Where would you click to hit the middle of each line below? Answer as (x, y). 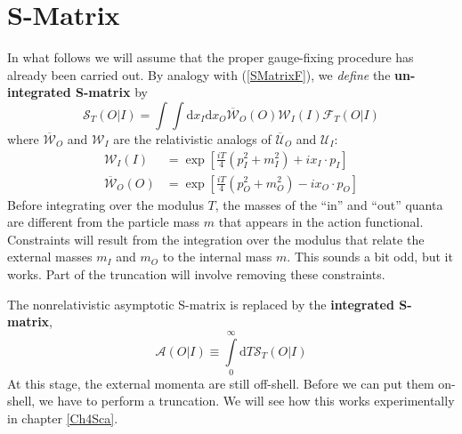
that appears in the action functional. (321, 222)
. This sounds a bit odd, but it (370, 257)
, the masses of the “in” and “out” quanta (329, 204)
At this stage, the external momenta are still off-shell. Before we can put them (221, 383)
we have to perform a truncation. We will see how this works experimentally (247, 401)
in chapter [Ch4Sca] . (63, 418)
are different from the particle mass (104, 222)
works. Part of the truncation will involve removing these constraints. (196, 273)
